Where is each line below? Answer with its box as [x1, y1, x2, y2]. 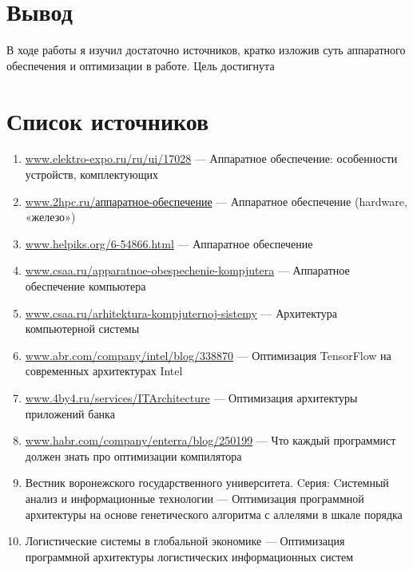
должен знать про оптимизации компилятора [25, 447, 242, 464]
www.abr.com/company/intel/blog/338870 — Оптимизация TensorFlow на [25, 346, 391, 363]
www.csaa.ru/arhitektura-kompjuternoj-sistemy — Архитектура [25, 304, 337, 321]
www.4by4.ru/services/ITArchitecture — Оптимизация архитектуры [25, 389, 358, 406]
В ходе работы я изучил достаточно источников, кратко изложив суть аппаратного [6, 42, 406, 58]
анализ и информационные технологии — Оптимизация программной [25, 489, 364, 506]
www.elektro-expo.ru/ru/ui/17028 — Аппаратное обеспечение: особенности [25, 150, 398, 167]
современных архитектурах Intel [25, 362, 183, 379]
